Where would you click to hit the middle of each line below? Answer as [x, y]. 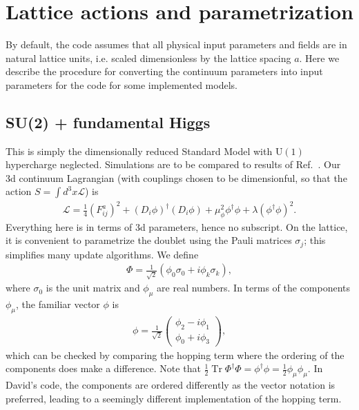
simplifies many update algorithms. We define [102, 254]
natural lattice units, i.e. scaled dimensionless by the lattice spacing [148, 58]
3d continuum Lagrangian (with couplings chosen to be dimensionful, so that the [176, 177]
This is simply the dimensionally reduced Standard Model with [139, 151]
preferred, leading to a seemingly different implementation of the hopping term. [174, 398]
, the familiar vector [58, 304]
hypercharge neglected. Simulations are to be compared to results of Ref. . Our [173, 164]
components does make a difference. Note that [103, 368]
